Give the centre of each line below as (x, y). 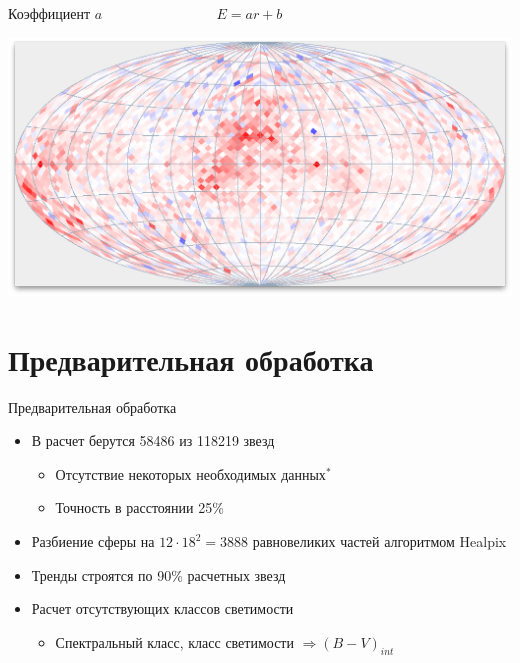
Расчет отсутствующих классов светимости (162, 608)
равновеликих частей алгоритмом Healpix (379, 541)
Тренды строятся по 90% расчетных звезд (158, 574)
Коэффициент (49, 13)
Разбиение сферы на (93, 541)
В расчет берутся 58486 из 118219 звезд (153, 440)
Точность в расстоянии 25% (139, 507)
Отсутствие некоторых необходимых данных (190, 473)
